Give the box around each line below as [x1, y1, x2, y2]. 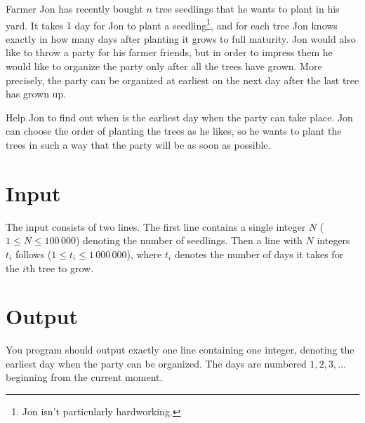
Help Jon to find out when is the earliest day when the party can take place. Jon [6, 109, 353, 124]
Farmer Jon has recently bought [6, 1, 143, 15]
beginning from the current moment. [6, 370, 163, 384]
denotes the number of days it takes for [174, 246, 344, 261]
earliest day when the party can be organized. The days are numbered [6, 356, 307, 370]
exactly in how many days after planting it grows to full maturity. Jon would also [6, 31, 356, 46]
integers [317, 233, 350, 248]
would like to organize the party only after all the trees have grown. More [6, 59, 322, 74]
